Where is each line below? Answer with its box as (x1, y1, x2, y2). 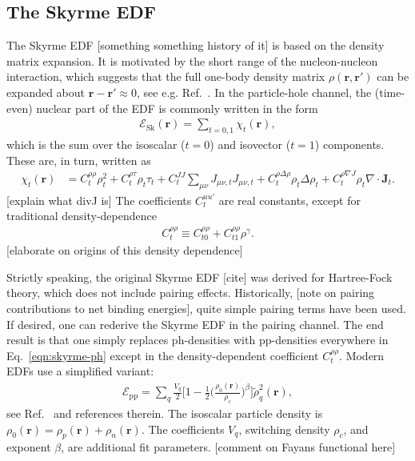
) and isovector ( (209, 136, 291, 152)
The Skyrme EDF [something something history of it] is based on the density (6, 37, 385, 54)
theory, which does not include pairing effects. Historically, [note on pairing (6, 284, 375, 301)
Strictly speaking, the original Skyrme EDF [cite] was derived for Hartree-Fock (6, 268, 393, 285)
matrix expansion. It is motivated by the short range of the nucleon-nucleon (6, 52, 378, 69)
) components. (314, 136, 385, 152)
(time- (374, 83, 405, 100)
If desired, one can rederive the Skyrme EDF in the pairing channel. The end (6, 315, 384, 332)
